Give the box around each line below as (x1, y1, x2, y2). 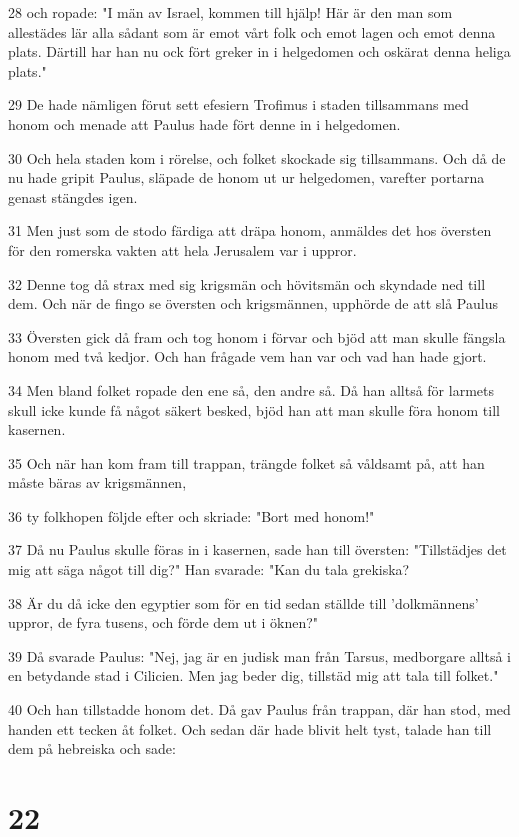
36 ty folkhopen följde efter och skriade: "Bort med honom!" (8, 505, 375, 526)
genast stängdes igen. (8, 186, 138, 207)
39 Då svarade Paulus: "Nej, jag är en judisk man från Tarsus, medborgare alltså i (8, 645, 511, 666)
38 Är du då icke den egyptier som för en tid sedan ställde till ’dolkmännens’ (8, 592, 479, 613)
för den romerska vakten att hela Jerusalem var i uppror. (8, 239, 357, 260)
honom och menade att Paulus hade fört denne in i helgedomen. (8, 113, 401, 134)
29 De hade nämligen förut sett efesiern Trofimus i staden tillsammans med (8, 94, 469, 115)
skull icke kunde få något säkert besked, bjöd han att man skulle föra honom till (8, 399, 500, 420)
